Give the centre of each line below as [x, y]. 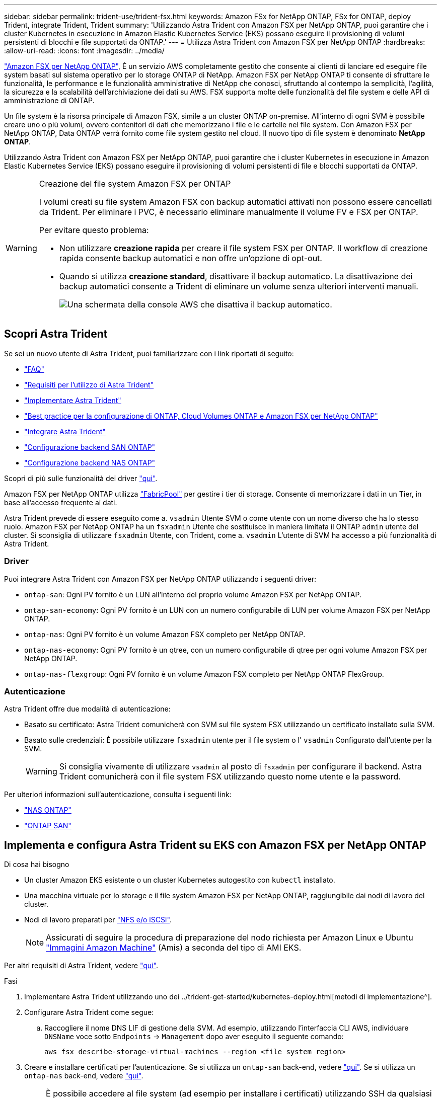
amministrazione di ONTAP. [49, 100]
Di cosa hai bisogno [37, 865]
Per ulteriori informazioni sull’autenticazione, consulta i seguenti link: [118, 795]
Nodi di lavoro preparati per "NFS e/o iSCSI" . [98, 920]
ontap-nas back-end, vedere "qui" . [84, 1076]
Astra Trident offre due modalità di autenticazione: [87, 709]
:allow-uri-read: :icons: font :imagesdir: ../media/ [84, 51]
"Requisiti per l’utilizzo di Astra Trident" [89, 384]
